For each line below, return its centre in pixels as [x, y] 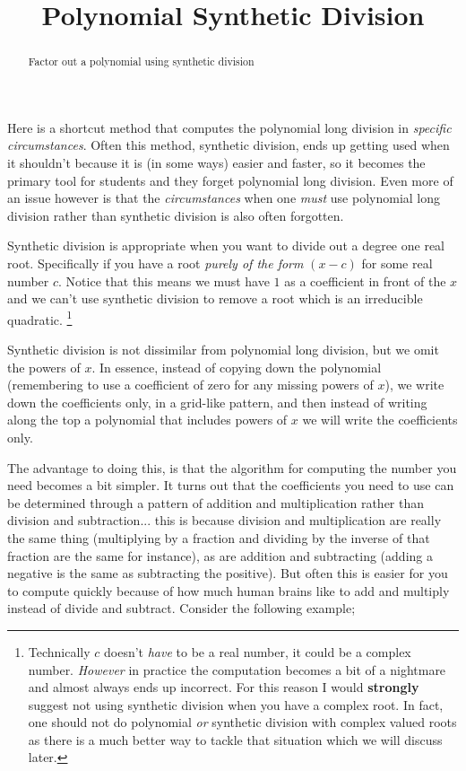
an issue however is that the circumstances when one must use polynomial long [224, 198]
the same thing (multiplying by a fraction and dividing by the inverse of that [219, 537]
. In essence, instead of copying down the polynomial [237, 367]
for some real [397, 263]
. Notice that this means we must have [164, 280]
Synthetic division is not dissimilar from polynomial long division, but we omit [223, 350]
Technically [59, 651]
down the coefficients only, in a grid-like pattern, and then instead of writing [217, 402]
